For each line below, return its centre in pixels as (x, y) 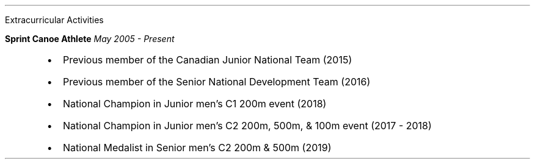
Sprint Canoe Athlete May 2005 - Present (90, 39)
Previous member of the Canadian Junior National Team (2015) (207, 60)
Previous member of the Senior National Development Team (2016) (217, 82)
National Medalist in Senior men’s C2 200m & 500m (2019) (197, 148)
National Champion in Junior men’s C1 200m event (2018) (195, 104)
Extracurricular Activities (54, 20)
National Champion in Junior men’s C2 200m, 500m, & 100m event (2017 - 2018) (247, 126)
